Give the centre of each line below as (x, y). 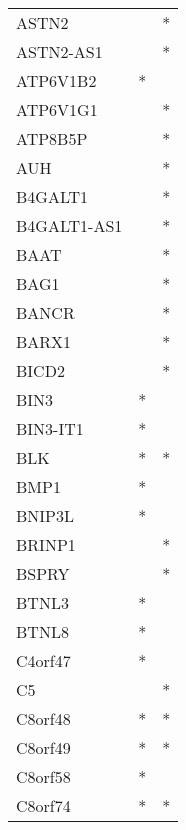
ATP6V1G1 (57, 109)
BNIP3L (45, 515)
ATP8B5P (52, 138)
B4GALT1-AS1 (69, 225)
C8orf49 (43, 747)
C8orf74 (43, 805)
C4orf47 (43, 660)
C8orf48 (43, 718)
